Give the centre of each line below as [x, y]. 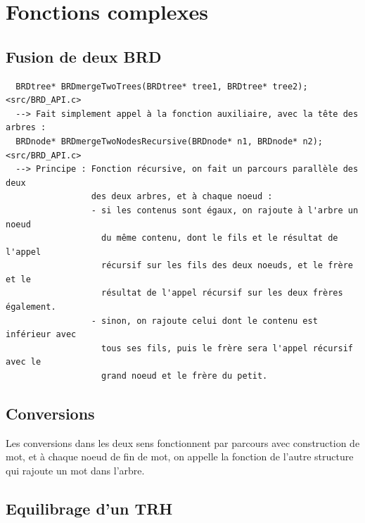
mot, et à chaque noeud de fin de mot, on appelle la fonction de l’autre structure [180, 456]
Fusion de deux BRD [84, 56]
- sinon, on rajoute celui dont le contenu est [204, 321]
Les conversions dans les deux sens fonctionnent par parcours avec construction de [183, 442]
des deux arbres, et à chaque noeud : [182, 197]
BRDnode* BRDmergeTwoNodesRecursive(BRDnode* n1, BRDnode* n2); [169, 141]
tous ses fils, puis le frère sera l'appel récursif [227, 348]
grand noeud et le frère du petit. [185, 376]
